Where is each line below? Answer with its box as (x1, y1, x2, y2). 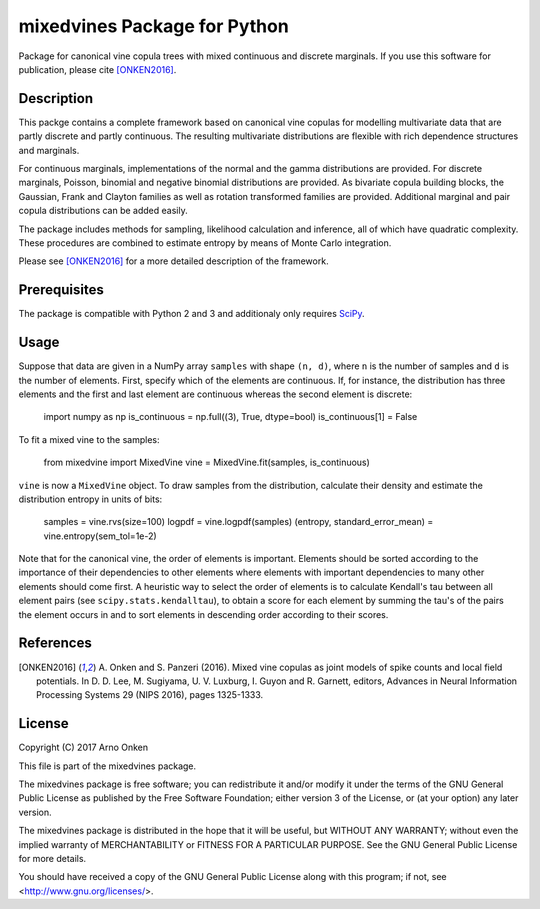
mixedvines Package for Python (18, 15, 289, 37)
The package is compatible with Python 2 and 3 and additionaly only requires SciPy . (18, 308, 365, 320)
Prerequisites (18, 281, 104, 299)
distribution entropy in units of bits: (18, 493, 163, 505)
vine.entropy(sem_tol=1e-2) (43, 530, 157, 542)
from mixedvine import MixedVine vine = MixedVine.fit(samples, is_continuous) (43, 456, 370, 469)
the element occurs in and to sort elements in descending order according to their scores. (18, 608, 389, 620)
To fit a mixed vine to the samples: (18, 433, 160, 445)
